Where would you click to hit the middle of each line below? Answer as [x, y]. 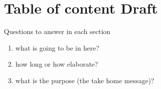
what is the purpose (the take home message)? [85, 80]
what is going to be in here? [57, 47]
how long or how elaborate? [57, 64]
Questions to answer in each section [57, 31]
